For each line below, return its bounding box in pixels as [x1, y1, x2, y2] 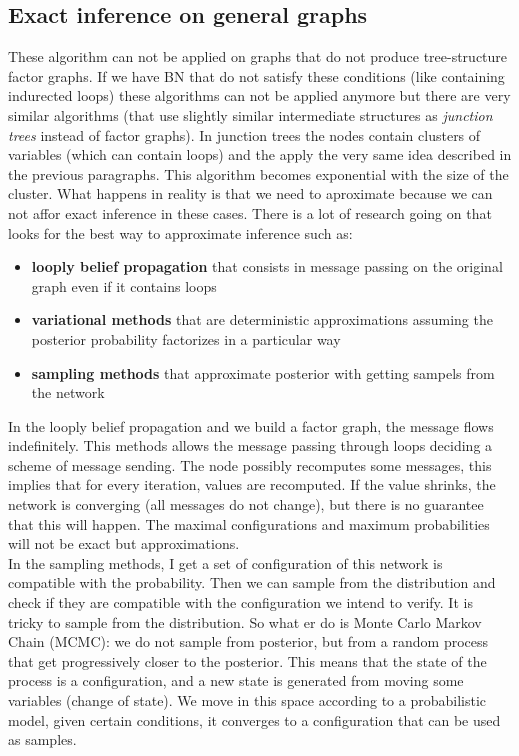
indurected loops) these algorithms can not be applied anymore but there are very [8, 85, 511, 106]
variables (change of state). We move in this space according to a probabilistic [8, 690, 487, 711]
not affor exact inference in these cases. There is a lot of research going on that [8, 202, 492, 223]
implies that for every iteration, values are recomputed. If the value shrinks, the [8, 474, 496, 495]
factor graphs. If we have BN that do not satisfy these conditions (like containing [8, 65, 505, 86]
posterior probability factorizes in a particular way [31, 328, 341, 349]
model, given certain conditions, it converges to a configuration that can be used [8, 709, 501, 730]
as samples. [8, 729, 77, 750]
